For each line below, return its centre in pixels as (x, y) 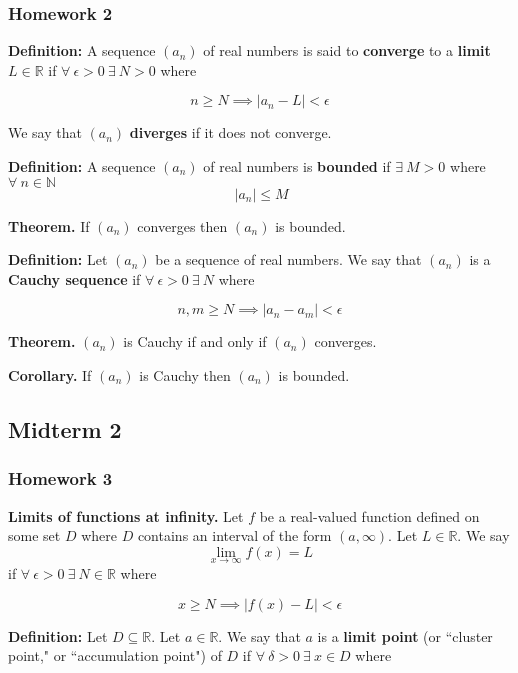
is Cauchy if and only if (195, 341)
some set (34, 535)
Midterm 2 (65, 428)
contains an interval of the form (234, 535)
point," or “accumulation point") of (115, 655)
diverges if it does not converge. (230, 132)
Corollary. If (50, 374)
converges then (182, 225)
